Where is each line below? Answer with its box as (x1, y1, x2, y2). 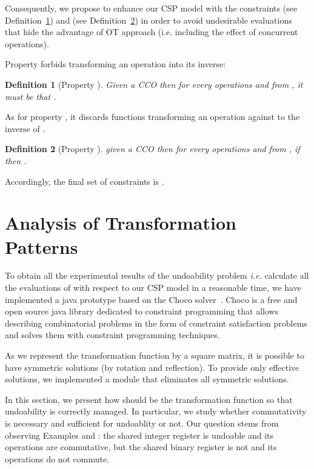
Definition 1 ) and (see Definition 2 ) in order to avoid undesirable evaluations (5, 13, 292, 26)
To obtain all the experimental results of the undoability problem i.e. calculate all (5, 269, 309, 282)
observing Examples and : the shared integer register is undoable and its (5, 428, 274, 441)
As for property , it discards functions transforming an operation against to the (5, 110, 300, 123)
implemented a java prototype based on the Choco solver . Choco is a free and (5, 293, 298, 305)
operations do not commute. (5, 452, 110, 465)
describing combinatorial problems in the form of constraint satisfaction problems (5, 316, 307, 329)
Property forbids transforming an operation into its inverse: (5, 58, 226, 70)
